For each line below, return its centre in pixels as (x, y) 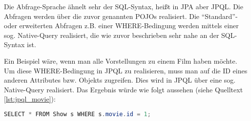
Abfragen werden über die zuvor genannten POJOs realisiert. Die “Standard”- (121, 16)
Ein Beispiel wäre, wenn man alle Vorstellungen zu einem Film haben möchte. (121, 60)
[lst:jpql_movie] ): (30, 99)
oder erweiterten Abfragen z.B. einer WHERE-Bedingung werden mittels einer (121, 26)
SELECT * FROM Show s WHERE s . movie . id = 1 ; (77, 114)
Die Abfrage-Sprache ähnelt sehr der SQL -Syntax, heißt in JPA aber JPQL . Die (124, 6)
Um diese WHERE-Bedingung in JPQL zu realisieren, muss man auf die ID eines (126, 70)
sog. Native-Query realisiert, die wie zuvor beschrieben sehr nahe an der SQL (119, 35)
